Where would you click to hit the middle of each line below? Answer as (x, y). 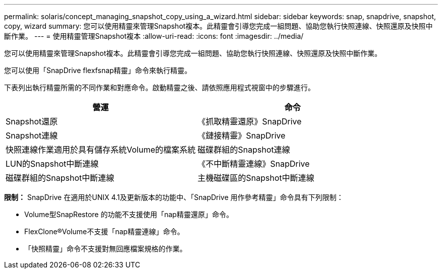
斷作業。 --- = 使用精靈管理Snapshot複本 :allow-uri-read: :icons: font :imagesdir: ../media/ (154, 36)
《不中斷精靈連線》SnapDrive (254, 164)
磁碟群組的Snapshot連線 (244, 150)
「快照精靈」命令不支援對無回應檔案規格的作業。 (105, 249)
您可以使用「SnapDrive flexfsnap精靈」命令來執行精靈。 (98, 70)
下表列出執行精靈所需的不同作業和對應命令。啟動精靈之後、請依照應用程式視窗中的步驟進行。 (159, 87)
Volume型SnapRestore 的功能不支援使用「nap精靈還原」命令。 (129, 214)
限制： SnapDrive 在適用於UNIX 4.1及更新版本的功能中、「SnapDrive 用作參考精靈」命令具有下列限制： (174, 197)
